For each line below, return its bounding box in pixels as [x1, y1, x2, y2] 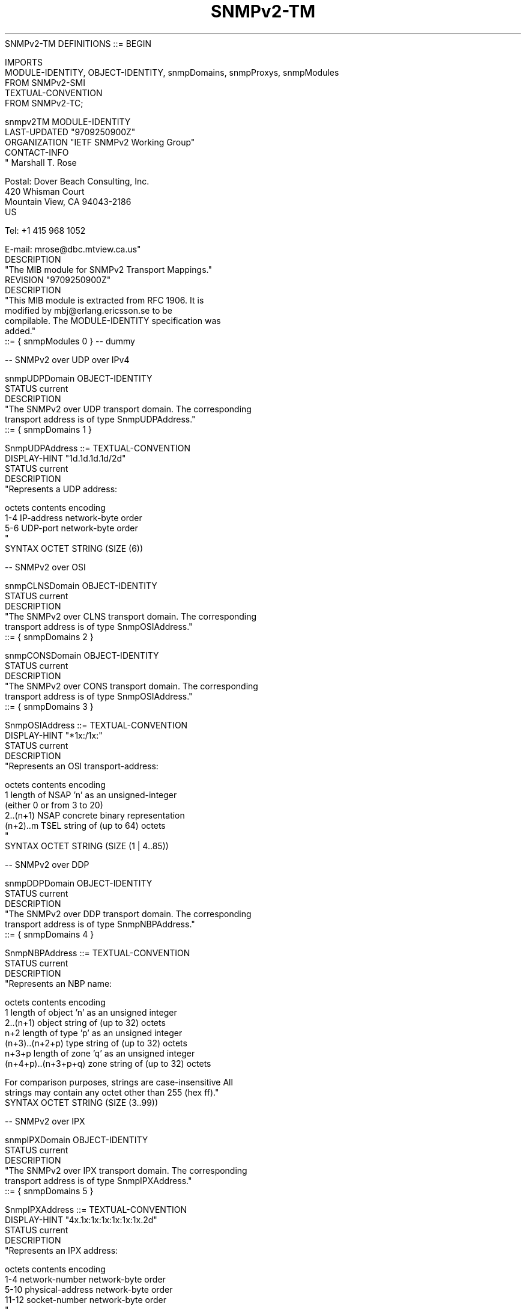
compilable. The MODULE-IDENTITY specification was [5, 315, 221, 326]
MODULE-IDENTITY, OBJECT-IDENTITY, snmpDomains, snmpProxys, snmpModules [5, 67, 339, 78]
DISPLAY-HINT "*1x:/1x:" [5, 730, 103, 740]
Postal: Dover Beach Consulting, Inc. [5, 175, 150, 186]
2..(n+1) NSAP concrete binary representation [5, 810, 185, 820]
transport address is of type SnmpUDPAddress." [5, 413, 196, 424]
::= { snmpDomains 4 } [5, 929, 94, 939]
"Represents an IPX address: [5, 1245, 118, 1256]
